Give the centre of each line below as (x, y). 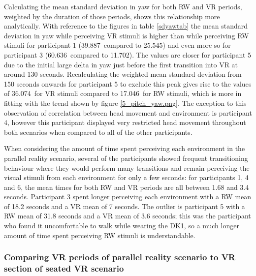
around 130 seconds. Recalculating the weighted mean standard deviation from (123, 74)
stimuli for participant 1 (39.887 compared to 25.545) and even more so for (117, 45)
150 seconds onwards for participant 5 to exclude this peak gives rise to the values (128, 83)
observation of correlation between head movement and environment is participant (128, 112)
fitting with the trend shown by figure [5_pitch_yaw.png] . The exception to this (125, 103)
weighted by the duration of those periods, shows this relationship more (112, 16)
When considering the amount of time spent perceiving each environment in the (125, 148)
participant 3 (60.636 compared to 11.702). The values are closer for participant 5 (128, 54)
